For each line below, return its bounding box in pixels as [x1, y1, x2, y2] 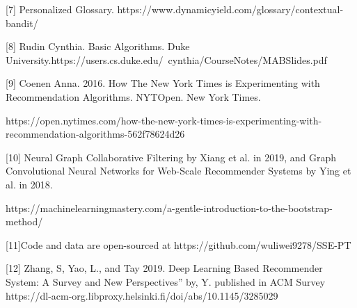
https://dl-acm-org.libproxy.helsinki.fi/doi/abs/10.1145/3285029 [6, 288, 278, 302]
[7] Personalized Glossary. [6, 2, 114, 16]
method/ [6, 214, 43, 229]
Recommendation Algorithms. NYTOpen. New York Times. [6, 89, 261, 104]
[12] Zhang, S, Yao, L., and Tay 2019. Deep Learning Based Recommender [6, 261, 323, 275]
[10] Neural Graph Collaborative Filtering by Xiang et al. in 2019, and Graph [6, 149, 337, 164]
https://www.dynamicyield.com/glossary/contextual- [117, 2, 344, 16]
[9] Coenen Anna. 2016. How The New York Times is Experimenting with [6, 76, 320, 90]
